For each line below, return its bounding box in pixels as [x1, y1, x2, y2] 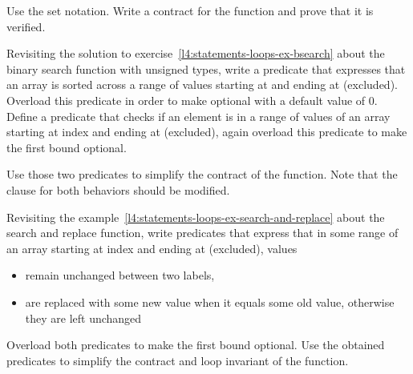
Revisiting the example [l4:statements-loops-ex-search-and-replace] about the [6, 208, 385, 225]
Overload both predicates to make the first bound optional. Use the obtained [6, 336, 385, 353]
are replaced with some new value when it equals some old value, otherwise [25, 293, 395, 310]
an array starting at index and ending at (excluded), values [6, 239, 298, 256]
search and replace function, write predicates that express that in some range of [6, 224, 399, 241]
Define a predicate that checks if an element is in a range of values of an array [6, 107, 391, 124]
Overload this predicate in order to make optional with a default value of [6, 91, 366, 108]
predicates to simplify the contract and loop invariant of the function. [6, 352, 349, 368]
